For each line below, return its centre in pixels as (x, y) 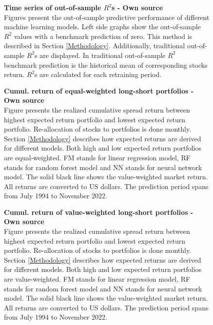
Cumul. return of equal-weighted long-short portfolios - (99, 90)
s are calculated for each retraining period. (98, 74)
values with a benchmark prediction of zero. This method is (103, 36)
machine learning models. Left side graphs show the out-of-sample (102, 27)
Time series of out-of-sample (53, 7)
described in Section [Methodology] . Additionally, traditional (95, 46)
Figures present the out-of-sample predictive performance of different (107, 17)
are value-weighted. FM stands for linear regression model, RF (97, 279)
